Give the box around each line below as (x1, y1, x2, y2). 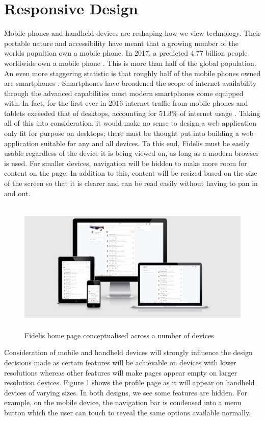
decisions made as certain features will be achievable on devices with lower (4, 357, 236, 367)
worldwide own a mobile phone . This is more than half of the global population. (4, 57, 256, 68)
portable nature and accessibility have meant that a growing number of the (4, 37, 238, 48)
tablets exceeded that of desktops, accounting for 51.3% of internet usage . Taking (4, 107, 260, 118)
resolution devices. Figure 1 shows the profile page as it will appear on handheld (4, 377, 255, 388)
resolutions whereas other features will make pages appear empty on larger (4, 367, 237, 378)
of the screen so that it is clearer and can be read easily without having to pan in (4, 178, 258, 189)
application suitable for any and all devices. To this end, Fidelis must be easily (4, 137, 250, 148)
